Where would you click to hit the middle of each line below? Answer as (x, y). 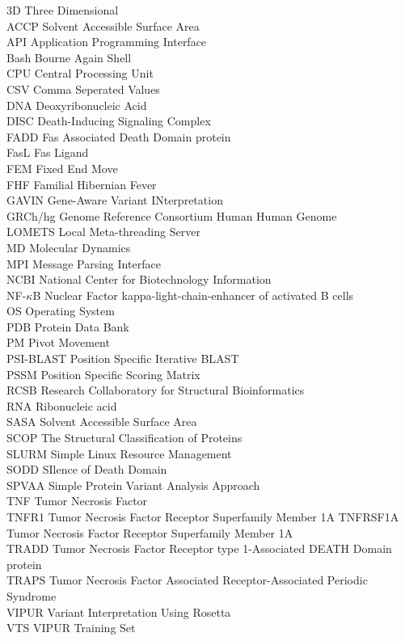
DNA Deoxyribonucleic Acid (77, 105)
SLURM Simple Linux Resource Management (119, 453)
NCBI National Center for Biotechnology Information (139, 279)
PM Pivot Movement (58, 342)
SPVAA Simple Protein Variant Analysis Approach (133, 485)
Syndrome (32, 595)
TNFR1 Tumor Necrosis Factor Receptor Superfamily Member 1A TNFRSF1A (203, 517)
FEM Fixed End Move (62, 168)
